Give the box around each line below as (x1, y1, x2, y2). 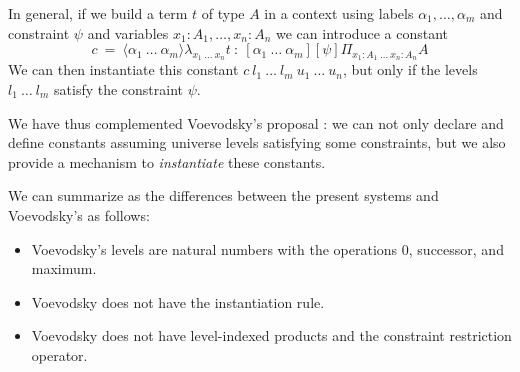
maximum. (31, 258, 97, 279)
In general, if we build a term (8, 3, 188, 23)
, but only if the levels (343, 59, 478, 80)
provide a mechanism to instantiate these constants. (8, 151, 326, 172)
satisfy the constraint (54, 78, 184, 99)
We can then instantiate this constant (8, 59, 239, 80)
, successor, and (408, 238, 504, 259)
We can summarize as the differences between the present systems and (8, 185, 439, 206)
